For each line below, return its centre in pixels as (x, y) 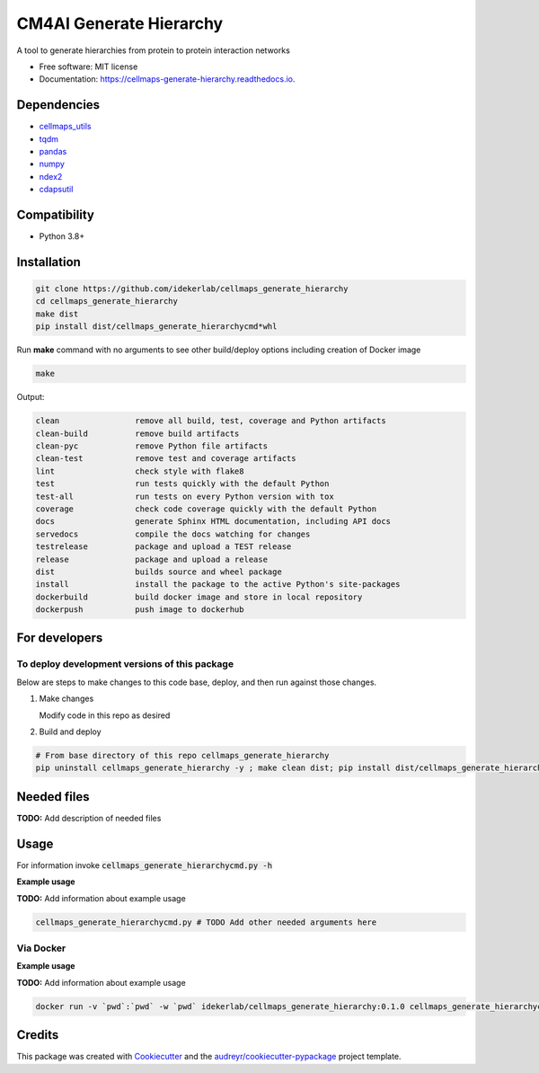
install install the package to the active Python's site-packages (218, 585)
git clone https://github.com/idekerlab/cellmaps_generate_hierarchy (192, 289)
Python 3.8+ (62, 236)
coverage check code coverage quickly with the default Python (206, 509)
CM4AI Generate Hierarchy (120, 23)
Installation (49, 262)
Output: (31, 397)
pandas (53, 152)
